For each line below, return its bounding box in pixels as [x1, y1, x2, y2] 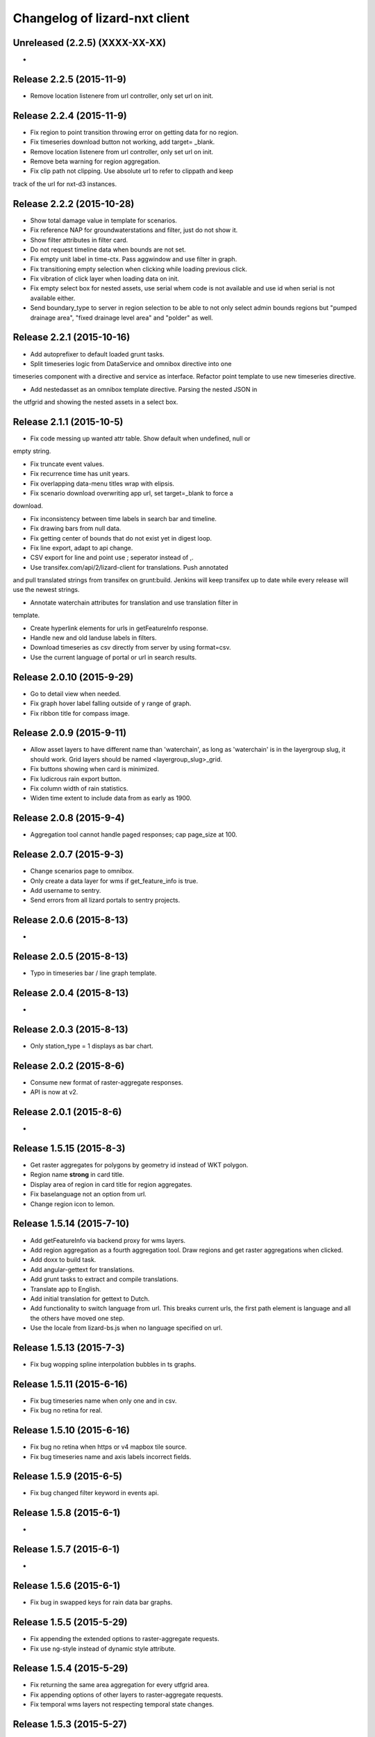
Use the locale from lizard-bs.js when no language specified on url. [30, 1324, 223, 1332]
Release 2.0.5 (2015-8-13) [12, 950, 128, 962]
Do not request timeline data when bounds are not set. [30, 245, 187, 254]
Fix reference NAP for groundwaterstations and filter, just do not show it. [30, 226, 238, 234]
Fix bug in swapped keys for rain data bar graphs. [30, 1598, 173, 1606]
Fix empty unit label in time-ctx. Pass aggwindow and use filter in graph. [30, 255, 237, 263]
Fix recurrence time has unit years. [30, 470, 130, 478]
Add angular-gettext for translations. [30, 1265, 135, 1274]
